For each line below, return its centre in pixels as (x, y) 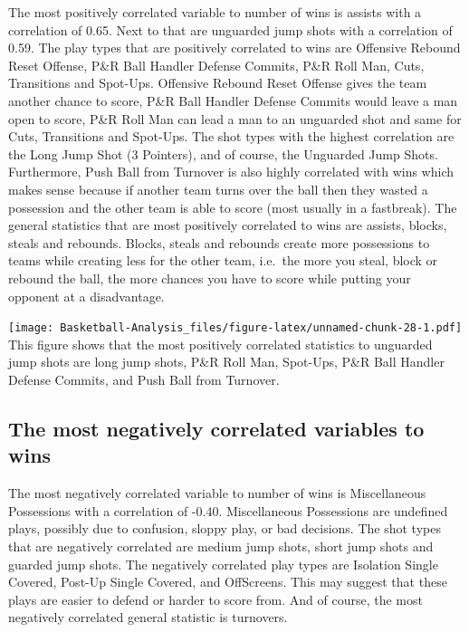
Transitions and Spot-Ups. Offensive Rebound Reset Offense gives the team (218, 83)
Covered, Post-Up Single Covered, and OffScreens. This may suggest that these (228, 582)
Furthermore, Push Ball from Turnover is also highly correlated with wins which (231, 172)
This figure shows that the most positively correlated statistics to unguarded (220, 344)
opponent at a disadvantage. (86, 296)
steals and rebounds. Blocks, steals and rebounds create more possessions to (219, 242)
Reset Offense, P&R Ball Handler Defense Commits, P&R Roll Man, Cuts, (216, 65)
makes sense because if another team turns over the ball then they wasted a (218, 189)
